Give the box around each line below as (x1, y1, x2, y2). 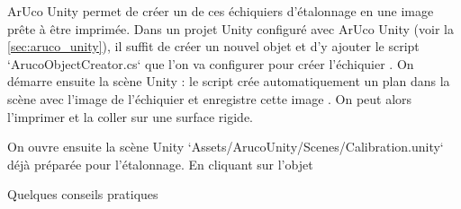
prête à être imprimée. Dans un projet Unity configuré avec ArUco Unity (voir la (7, 19, 454, 38)
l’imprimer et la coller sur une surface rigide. (7, 107, 253, 126)
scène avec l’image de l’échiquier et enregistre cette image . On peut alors (7, 89, 412, 108)
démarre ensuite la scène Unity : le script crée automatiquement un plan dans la (7, 72, 450, 91)
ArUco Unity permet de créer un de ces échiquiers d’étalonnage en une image (7, 2, 434, 20)
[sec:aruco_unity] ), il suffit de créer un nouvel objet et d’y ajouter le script (7, 37, 420, 56)
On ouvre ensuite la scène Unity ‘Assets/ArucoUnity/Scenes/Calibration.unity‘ (7, 137, 444, 156)
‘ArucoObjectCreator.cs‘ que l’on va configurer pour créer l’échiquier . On (7, 54, 414, 73)
